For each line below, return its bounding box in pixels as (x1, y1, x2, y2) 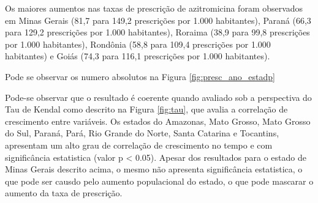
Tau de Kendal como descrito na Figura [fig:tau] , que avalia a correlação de (5, 103, 288, 116)
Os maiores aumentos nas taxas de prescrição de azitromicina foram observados (5, 2, 303, 14)
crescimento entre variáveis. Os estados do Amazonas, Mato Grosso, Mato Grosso (5, 114, 311, 127)
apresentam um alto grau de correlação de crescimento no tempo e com (5, 138, 273, 151)
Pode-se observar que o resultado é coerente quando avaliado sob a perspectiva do (5, 90, 312, 103)
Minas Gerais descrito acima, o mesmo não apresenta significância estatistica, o (5, 163, 303, 175)
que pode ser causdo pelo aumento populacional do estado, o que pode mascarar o (5, 174, 314, 187)
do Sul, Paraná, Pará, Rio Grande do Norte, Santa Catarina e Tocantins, (5, 127, 279, 139)
